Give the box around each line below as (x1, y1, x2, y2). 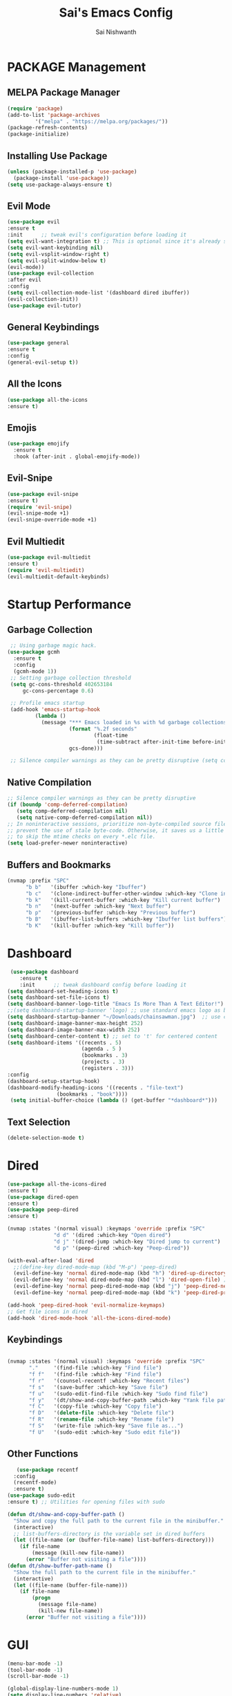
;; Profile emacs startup (10, 700, 85, 707)
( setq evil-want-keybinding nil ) (7, 244, 104, 251)
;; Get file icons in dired (7, 1308, 88, 1315)
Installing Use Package (7, 150, 108, 162)
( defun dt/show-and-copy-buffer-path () (7, 1511, 126, 1518)
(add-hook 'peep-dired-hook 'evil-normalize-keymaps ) (7, 1302, 166, 1309)
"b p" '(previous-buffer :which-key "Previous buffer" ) (25, 910, 196, 916)
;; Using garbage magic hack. (10, 642, 97, 649)
